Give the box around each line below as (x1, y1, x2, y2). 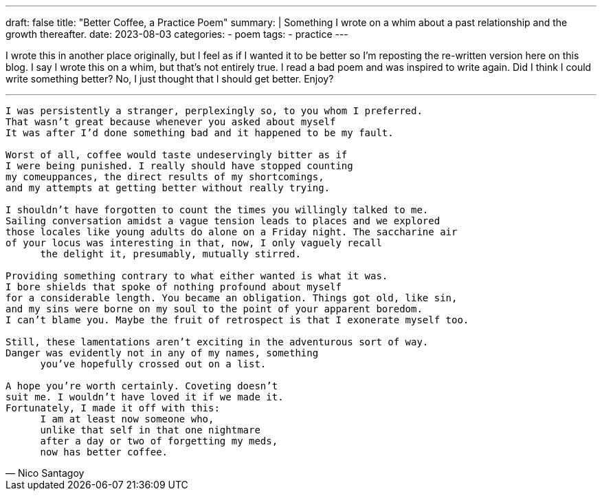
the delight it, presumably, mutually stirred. (40, 248, 301, 259)
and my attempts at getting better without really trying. (5, 182, 331, 193)
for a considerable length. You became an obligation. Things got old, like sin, (5, 292, 458, 303)
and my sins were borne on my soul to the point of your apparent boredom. (5, 303, 423, 314)
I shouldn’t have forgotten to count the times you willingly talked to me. (5, 204, 429, 215)
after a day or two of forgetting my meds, (40, 435, 278, 446)
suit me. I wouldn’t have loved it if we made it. (5, 391, 284, 402)
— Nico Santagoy (5, 467, 85, 479)
